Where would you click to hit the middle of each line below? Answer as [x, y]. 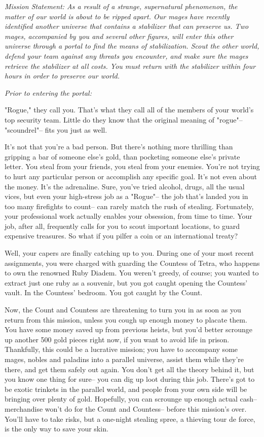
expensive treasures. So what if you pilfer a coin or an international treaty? [121, 236]
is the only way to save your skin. [56, 429]
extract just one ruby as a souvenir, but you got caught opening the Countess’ [126, 282]
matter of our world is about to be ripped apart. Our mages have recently [117, 16]
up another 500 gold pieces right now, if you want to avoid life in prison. [117, 339]
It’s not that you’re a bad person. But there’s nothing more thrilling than [119, 147]
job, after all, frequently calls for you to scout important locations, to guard [122, 226]
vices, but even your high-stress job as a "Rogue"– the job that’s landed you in [126, 196]
